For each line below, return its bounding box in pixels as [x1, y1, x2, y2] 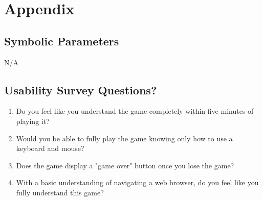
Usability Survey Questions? [4, 82, 157, 97]
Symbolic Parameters [4, 33, 119, 48]
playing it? [16, 115, 50, 126]
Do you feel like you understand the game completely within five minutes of [16, 106, 254, 116]
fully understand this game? [16, 187, 104, 197]
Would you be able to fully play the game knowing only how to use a [16, 133, 233, 143]
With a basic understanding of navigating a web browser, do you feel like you [16, 177, 259, 188]
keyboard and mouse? [16, 143, 84, 154]
